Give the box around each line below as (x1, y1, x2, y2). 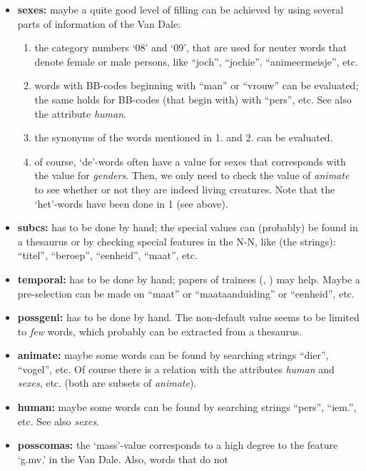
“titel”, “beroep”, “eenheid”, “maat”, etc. (17, 248, 198, 263)
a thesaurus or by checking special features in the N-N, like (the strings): (17, 233, 336, 248)
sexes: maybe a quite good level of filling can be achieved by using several (17, 2, 344, 16)
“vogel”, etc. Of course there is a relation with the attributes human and (17, 361, 335, 376)
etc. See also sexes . (17, 413, 99, 428)
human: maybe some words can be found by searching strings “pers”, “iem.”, (17, 400, 357, 415)
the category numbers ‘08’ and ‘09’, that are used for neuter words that (34, 40, 347, 55)
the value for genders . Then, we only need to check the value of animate (34, 168, 350, 183)
